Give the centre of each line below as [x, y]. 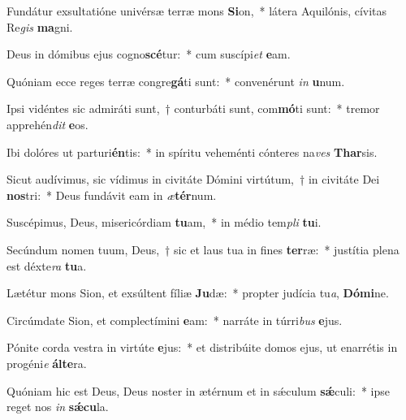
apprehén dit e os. [48, 124]
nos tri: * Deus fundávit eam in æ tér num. [112, 195]
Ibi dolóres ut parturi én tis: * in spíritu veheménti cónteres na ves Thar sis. [192, 152]
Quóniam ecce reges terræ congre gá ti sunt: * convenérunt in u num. [176, 81]
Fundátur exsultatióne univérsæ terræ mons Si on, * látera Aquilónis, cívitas [197, 11]
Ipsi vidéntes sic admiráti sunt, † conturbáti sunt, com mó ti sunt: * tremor [193, 108]
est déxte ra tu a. [47, 265]
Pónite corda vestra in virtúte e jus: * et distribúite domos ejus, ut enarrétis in [202, 347]
